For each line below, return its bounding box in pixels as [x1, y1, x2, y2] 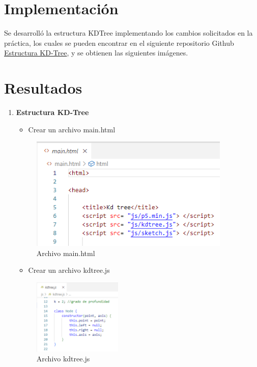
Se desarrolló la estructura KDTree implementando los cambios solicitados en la [4, 27, 253, 38]
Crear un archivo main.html [28, 124, 116, 134]
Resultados [4, 77, 82, 98]
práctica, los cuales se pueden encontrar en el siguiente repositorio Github [4, 37, 234, 48]
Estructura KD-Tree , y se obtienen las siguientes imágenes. [4, 47, 188, 58]
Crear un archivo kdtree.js [28, 265, 110, 275]
